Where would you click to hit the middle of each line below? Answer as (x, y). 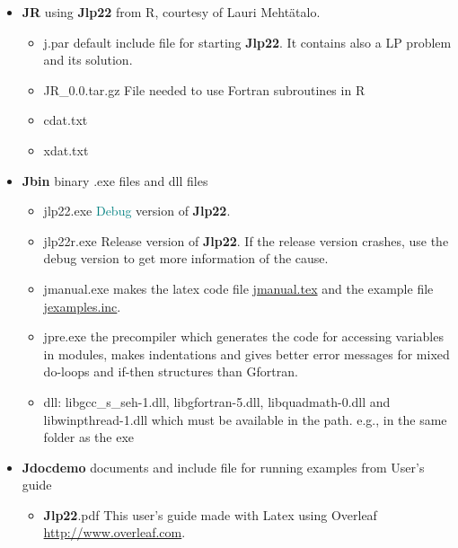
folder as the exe (89, 437)
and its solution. (88, 60)
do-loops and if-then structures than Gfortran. (171, 371)
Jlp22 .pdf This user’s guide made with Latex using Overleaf (210, 514)
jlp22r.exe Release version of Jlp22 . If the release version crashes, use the (246, 240)
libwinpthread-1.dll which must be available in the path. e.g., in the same (245, 419)
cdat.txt (66, 120)
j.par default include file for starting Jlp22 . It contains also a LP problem (247, 42)
